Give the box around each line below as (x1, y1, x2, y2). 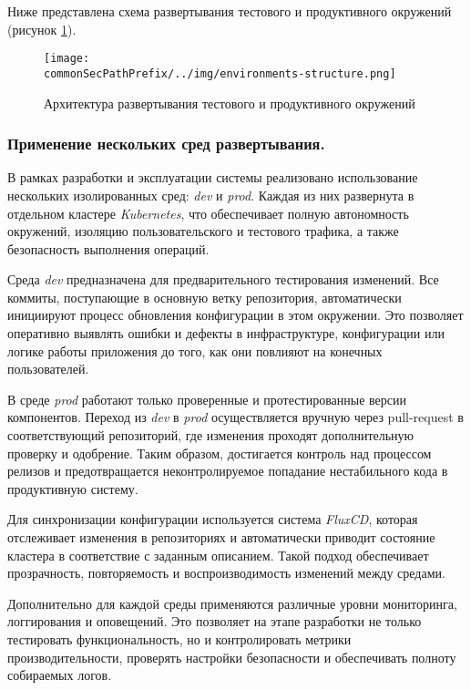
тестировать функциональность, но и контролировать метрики (7, 629, 352, 648)
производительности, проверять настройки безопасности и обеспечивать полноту (7, 647, 456, 666)
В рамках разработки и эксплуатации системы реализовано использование (7, 168, 418, 187)
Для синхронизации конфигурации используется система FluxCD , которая (7, 510, 418, 529)
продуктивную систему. (7, 479, 138, 498)
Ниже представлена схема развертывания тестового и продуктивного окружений (7, 2, 452, 20)
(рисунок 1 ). (7, 19, 77, 38)
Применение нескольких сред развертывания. (7, 132, 325, 155)
